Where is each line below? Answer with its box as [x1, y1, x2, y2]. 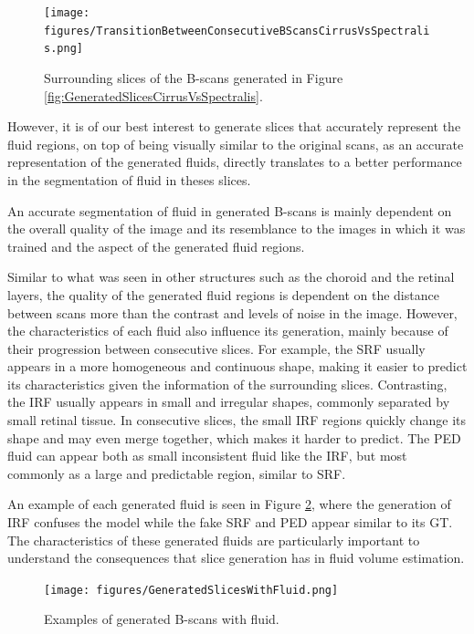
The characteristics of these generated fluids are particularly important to [7, 530, 420, 549]
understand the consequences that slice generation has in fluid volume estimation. [7, 548, 465, 567]
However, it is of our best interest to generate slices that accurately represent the [7, 117, 461, 136]
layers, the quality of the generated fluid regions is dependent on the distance [7, 285, 439, 304]
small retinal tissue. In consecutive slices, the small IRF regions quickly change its [7, 411, 466, 430]
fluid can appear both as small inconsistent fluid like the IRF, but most [7, 446, 407, 465]
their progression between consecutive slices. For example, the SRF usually [7, 338, 426, 358]
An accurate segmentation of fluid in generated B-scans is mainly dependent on [7, 201, 452, 220]
